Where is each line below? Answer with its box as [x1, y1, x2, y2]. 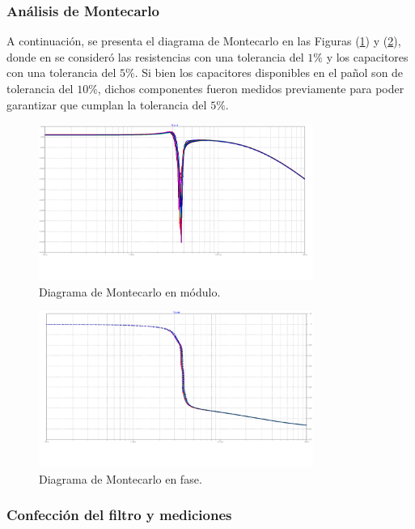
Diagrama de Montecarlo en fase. [39, 470, 202, 487]
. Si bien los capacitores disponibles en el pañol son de [134, 64, 404, 81]
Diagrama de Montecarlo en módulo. [39, 283, 221, 300]
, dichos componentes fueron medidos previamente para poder [97, 80, 404, 96]
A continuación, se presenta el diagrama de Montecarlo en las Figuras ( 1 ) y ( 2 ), [6, 32, 401, 49]
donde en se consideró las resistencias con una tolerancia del [6, 48, 304, 65]
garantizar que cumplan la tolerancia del [6, 96, 207, 113]
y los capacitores [326, 48, 409, 65]
